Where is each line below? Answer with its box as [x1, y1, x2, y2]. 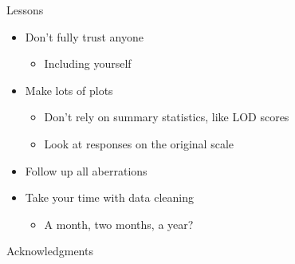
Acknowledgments [6, 242, 93, 259]
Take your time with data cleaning [25, 189, 195, 206]
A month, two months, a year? [44, 215, 194, 232]
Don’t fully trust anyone [25, 28, 144, 45]
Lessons [6, 2, 44, 18]
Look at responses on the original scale [44, 135, 234, 152]
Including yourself [44, 55, 132, 72]
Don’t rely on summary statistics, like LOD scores [44, 108, 289, 125]
